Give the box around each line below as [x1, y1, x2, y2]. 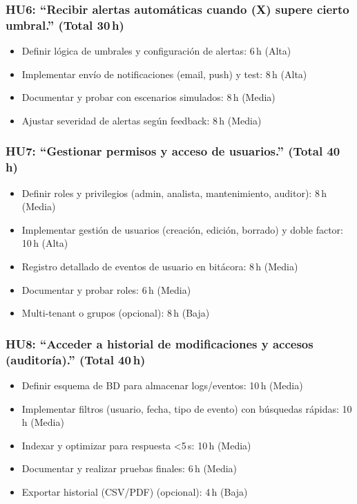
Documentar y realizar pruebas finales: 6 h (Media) [21, 461, 238, 476]
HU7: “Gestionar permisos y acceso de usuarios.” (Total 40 [6, 142, 340, 160]
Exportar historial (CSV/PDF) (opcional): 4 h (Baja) [21, 484, 248, 498]
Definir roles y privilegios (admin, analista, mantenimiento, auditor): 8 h [21, 185, 327, 200]
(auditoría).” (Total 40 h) [6, 351, 146, 368]
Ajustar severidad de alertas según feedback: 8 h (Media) [21, 113, 262, 127]
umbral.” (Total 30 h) [6, 16, 124, 33]
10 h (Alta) [21, 236, 68, 250]
